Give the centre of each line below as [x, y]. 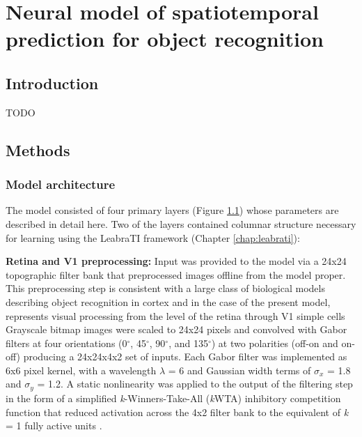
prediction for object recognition [165, 39]
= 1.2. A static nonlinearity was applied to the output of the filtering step [195, 384]
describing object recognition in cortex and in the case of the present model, [168, 301]
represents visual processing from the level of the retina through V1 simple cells [175, 315]
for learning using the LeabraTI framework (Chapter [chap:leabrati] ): [153, 237]
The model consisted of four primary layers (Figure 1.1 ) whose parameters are [172, 210]
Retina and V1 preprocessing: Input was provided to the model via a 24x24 [176, 261]
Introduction [52, 83]
